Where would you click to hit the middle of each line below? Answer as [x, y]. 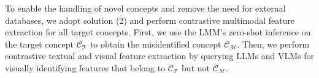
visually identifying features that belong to [85, 67]
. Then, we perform [273, 44]
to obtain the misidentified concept [156, 44]
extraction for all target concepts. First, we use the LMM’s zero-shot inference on [158, 32]
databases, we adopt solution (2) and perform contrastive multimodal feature [150, 20]
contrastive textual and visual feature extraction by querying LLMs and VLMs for [159, 56]
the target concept [40, 44]
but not [196, 67]
